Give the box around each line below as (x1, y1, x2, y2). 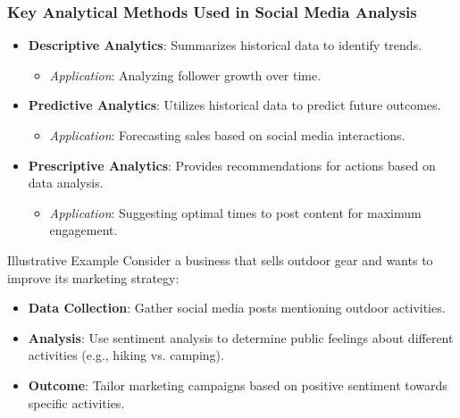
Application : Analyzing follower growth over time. (49, 65, 322, 84)
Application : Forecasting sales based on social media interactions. (49, 126, 406, 144)
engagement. (49, 221, 118, 239)
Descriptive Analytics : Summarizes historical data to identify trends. (28, 36, 422, 54)
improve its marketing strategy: (7, 268, 180, 287)
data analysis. (28, 173, 104, 192)
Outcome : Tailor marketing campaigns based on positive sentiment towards (28, 375, 447, 394)
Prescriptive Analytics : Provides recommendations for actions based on (28, 155, 436, 174)
